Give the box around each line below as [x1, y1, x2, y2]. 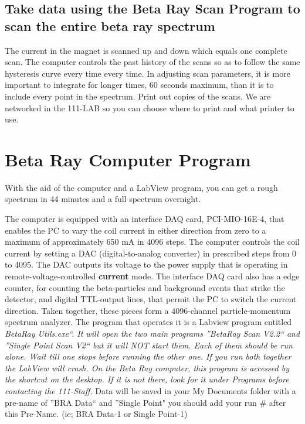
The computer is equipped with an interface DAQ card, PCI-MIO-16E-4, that [5, 213, 284, 225]
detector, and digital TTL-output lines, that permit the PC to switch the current [5, 293, 297, 305]
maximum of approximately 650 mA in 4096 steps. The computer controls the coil [5, 235, 300, 248]
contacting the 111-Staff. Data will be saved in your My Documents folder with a [5, 384, 296, 396]
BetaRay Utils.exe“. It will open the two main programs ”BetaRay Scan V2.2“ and [5, 327, 300, 339]
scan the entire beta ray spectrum [5, 16, 215, 35]
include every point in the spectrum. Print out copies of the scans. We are [5, 90, 271, 102]
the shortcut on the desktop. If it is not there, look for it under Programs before [5, 373, 289, 385]
